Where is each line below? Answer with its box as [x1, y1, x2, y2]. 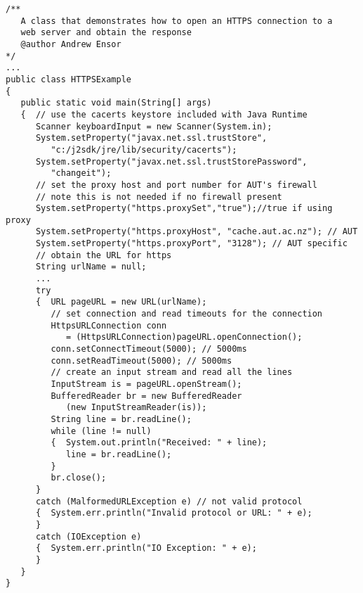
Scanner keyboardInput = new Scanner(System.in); [35, 121, 272, 132]
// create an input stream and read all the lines [51, 367, 293, 378]
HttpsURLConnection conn [51, 320, 167, 331]
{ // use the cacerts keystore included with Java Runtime [20, 109, 308, 120]
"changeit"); [51, 168, 112, 179]
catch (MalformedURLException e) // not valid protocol [35, 496, 303, 506]
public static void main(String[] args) [20, 98, 212, 108]
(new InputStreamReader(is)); [65, 402, 207, 413]
